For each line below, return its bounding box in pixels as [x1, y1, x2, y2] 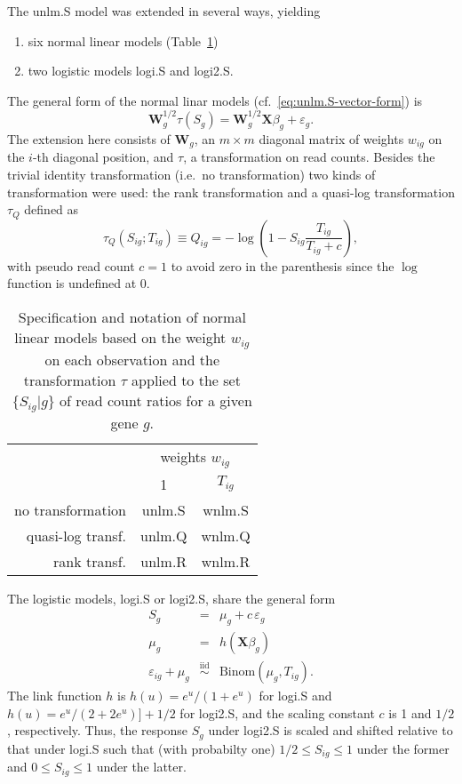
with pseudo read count [7, 256, 135, 275]
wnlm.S [203, 499, 249, 520]
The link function [7, 686, 102, 705]
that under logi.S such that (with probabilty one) [7, 739, 275, 757]
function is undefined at [7, 274, 137, 292]
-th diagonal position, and [32, 148, 174, 166]
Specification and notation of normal [18, 306, 246, 327]
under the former [356, 739, 450, 757]
